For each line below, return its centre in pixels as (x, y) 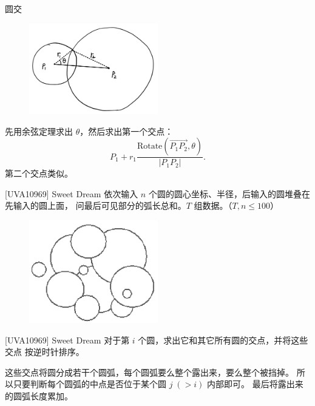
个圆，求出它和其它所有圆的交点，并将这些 (223, 340)
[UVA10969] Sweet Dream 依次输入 (72, 193)
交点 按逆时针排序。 (45, 352)
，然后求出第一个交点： (127, 131)
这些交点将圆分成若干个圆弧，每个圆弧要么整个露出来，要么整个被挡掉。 (149, 372)
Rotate (150, 147)
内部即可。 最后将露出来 (255, 384)
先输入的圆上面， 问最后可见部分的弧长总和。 (96, 205)
